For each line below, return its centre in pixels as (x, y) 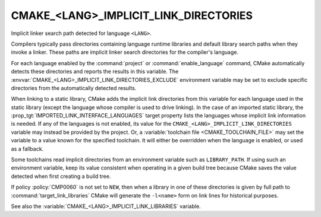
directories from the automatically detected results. (74, 88)
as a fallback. (27, 149)
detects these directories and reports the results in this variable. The (95, 72)
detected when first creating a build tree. (61, 176)
